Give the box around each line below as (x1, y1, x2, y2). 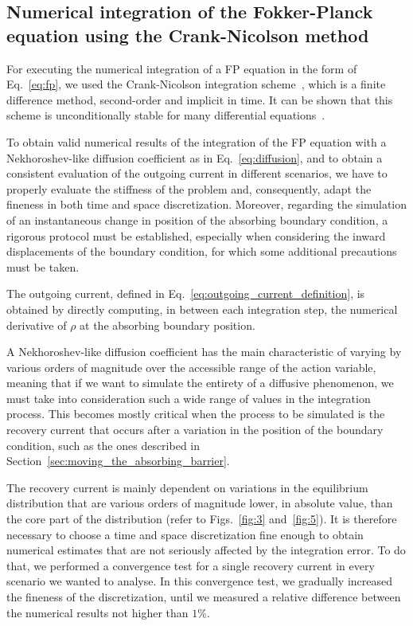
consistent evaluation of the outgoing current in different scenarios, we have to (6, 165, 388, 182)
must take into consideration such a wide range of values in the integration (6, 389, 371, 406)
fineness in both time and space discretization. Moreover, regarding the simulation (6, 196, 407, 213)
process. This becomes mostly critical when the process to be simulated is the (6, 405, 385, 422)
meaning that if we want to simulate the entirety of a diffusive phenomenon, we (6, 374, 394, 391)
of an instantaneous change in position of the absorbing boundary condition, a (6, 211, 388, 228)
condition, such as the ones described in (6, 436, 201, 453)
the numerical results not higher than (6, 604, 189, 620)
